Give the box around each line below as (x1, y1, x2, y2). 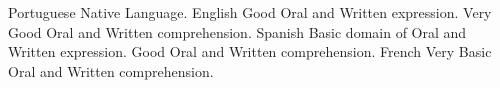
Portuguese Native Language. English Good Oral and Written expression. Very (8, 2, 492, 22)
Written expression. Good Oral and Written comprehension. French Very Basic (8, 41, 492, 62)
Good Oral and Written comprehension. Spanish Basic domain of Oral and (8, 21, 467, 42)
